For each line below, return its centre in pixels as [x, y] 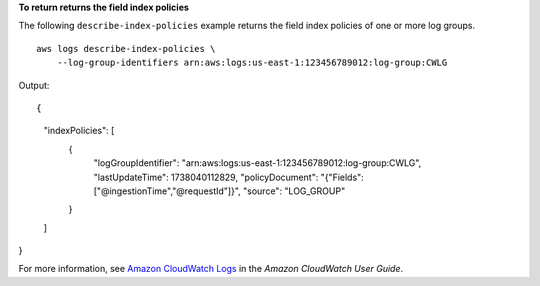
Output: [34, 85]
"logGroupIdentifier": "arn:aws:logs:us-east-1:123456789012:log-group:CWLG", [257, 163]
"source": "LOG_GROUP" [294, 191]
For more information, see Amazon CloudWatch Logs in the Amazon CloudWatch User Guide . [211, 269]
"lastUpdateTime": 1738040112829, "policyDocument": [206, 177]
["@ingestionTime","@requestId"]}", [167, 191]
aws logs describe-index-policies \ [126, 48]
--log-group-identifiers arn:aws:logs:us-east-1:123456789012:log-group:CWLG [252, 63]
